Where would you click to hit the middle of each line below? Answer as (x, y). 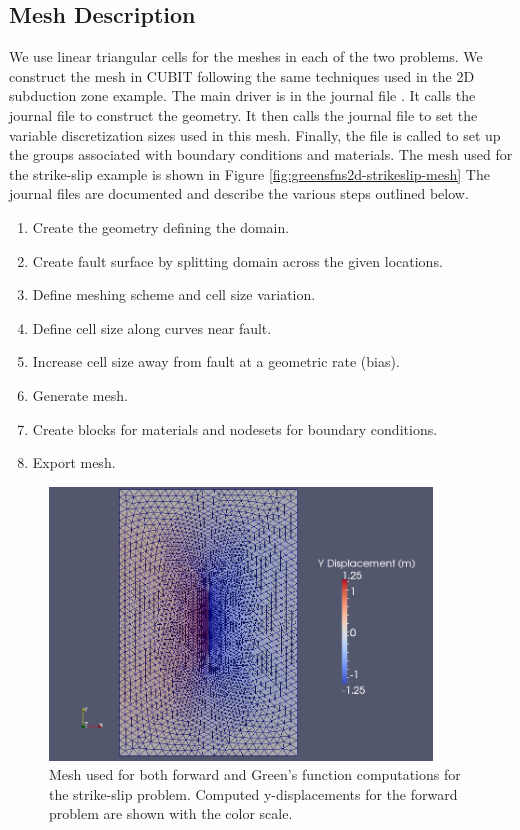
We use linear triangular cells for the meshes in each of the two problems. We (246, 56)
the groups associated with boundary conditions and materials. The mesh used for (261, 154)
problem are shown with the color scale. (171, 813)
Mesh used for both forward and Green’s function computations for (255, 774)
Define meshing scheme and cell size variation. (174, 294)
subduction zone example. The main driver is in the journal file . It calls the (242, 95)
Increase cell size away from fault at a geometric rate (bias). (216, 361)
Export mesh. (74, 462)
